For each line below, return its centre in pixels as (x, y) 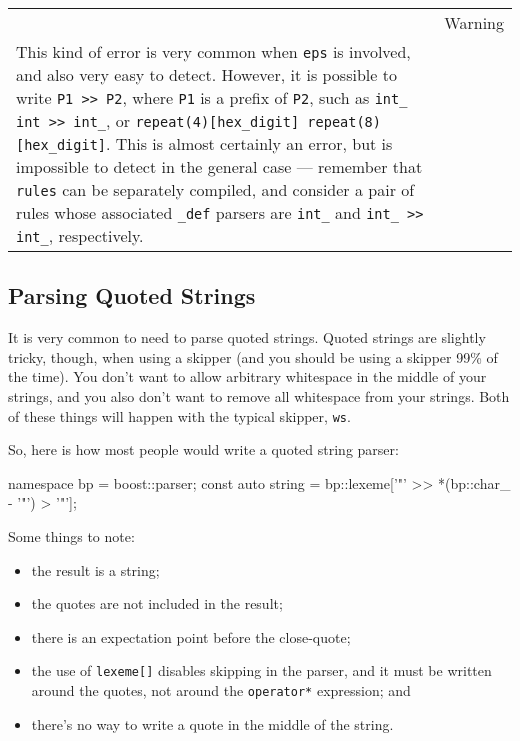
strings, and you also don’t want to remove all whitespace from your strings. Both (259, 395)
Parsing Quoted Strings (132, 295)
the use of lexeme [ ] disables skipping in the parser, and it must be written (261, 670)
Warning (474, 22)
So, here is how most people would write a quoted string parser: (203, 449)
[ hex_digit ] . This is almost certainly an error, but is (204, 143)
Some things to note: (71, 536)
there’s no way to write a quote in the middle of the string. (212, 723)
